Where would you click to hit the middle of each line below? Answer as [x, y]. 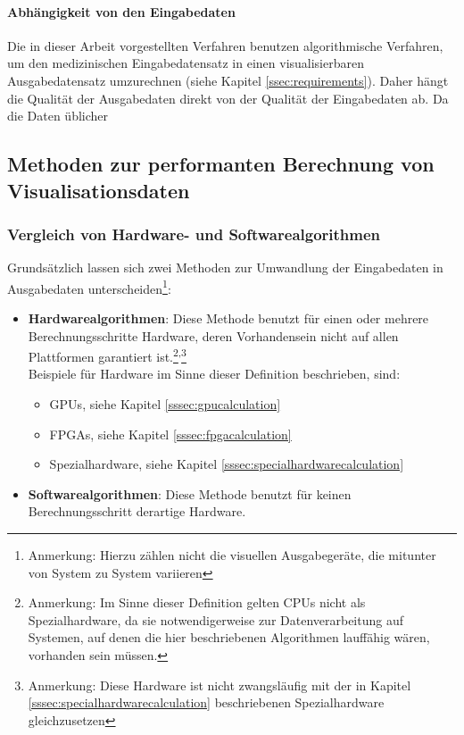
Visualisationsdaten [99, 190]
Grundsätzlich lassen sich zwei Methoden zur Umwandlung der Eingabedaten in [225, 267]
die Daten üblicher [58, 116]
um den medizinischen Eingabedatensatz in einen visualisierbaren [186, 63]
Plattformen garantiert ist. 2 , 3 [107, 355]
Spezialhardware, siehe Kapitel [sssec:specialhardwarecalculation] [227, 464]
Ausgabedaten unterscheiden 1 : [89, 287]
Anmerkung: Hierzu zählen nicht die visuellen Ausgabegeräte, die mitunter [232, 555]
